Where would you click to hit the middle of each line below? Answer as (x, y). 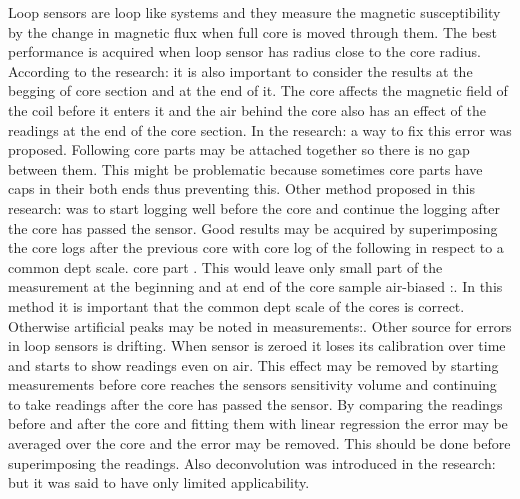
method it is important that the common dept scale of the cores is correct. (236, 305)
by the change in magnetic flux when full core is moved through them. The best (253, 31)
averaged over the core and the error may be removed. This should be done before (259, 443)
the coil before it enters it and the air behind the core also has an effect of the (247, 109)
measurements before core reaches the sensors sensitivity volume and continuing (252, 384)
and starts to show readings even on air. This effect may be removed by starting (253, 364)
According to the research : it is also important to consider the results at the (240, 70)
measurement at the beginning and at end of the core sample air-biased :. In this (255, 286)
